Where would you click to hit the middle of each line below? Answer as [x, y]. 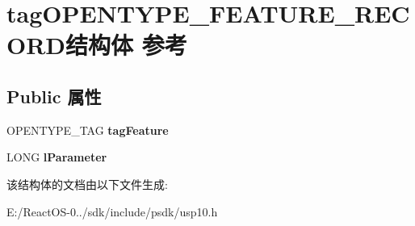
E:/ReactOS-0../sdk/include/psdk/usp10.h [112, 211]
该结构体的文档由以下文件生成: [87, 184]
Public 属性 [54, 96]
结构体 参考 [126, 45]
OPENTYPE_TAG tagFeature [88, 130]
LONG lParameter [57, 157]
